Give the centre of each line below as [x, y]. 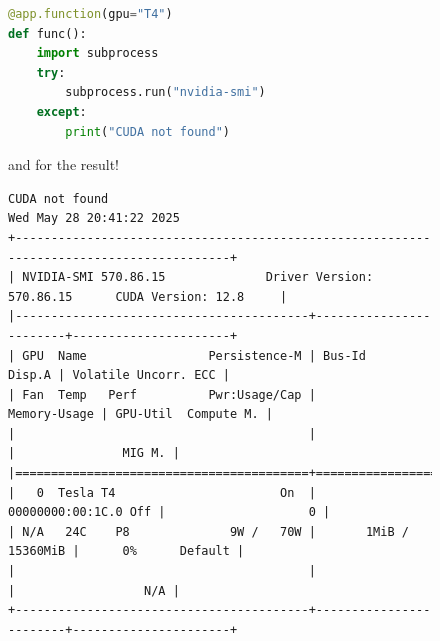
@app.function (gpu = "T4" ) [90, 14]
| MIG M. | [94, 453]
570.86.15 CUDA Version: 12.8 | [148, 296]
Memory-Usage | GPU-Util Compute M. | [140, 414]
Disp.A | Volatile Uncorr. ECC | [119, 375]
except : [61, 111]
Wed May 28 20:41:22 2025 [94, 218]
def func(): [47, 33]
